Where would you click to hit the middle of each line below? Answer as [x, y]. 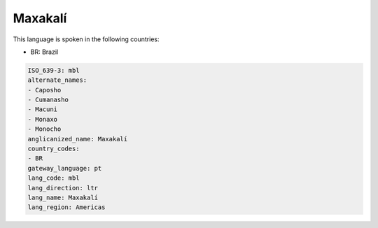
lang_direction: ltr [63, 188]
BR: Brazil [44, 52]
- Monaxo [43, 119]
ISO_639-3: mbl [54, 70]
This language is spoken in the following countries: [86, 39]
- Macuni [43, 109]
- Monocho [44, 129]
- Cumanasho [48, 100]
